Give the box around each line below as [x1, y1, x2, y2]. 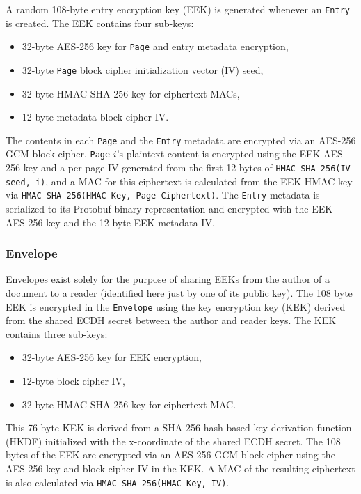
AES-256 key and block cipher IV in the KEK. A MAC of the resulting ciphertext [6, 461, 355, 476]
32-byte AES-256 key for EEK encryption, [22, 350, 202, 364]
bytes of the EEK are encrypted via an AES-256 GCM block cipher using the [6, 447, 335, 462]
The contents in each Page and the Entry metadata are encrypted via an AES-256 [6, 132, 356, 147]
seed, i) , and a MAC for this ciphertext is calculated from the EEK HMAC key [6, 173, 353, 188]
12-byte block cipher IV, [22, 373, 126, 388]
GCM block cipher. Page [6, 146, 111, 161]
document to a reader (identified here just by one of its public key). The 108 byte [6, 286, 353, 300]
